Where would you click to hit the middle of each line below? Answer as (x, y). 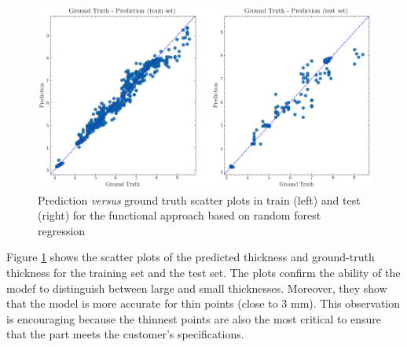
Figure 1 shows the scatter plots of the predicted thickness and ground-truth (191, 257)
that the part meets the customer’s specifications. (125, 334)
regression (62, 230)
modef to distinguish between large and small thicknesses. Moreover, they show (197, 288)
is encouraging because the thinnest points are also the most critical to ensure (194, 318)
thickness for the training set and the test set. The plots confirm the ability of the (203, 273)
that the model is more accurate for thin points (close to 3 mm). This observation (203, 303)
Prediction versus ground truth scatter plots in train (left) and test (199, 199)
